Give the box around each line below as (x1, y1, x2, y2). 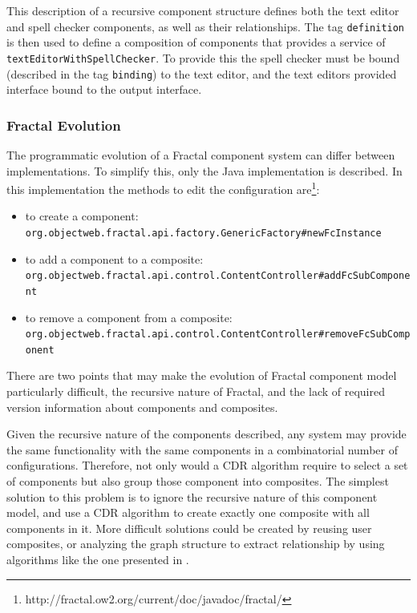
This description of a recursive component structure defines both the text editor (6, 2, 399, 18)
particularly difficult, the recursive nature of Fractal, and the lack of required (6, 383, 385, 400)
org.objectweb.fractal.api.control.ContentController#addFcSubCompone (25, 270, 411, 282)
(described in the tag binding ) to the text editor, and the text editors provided (6, 65, 397, 82)
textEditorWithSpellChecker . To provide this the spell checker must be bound (6, 49, 400, 66)
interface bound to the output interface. (6, 81, 202, 98)
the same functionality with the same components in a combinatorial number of (6, 441, 398, 458)
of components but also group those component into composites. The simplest (6, 473, 389, 490)
